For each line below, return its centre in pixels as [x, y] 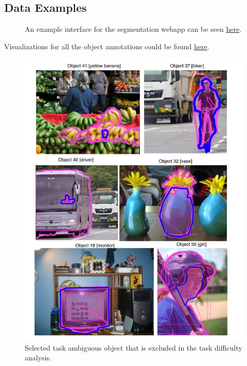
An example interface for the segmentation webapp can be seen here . [133, 29]
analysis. [38, 358]
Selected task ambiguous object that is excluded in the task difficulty [134, 347]
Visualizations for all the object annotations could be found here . [107, 46]
